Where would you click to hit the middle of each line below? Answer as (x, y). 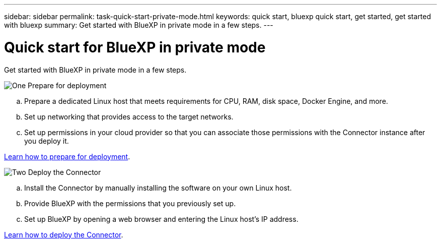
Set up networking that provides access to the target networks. (129, 116)
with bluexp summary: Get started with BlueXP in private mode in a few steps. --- (139, 25)
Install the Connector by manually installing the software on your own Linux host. (158, 188)
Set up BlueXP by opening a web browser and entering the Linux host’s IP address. (161, 219)
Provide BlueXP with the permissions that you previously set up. (130, 203)
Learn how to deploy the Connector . (64, 234)
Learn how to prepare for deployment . (67, 156)
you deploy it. (47, 141)
